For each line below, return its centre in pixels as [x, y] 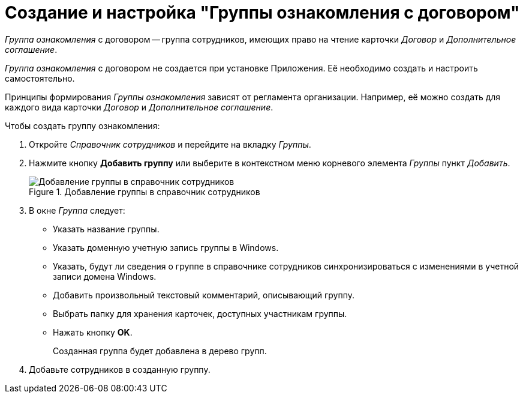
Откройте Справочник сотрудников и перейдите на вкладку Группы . [170, 144]
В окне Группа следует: [77, 210]
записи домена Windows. [105, 276]
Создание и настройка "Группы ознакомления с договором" [262, 13]
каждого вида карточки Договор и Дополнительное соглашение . [139, 107]
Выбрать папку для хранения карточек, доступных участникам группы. [200, 313]
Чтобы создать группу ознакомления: [82, 125]
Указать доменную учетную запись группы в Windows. [166, 247]
